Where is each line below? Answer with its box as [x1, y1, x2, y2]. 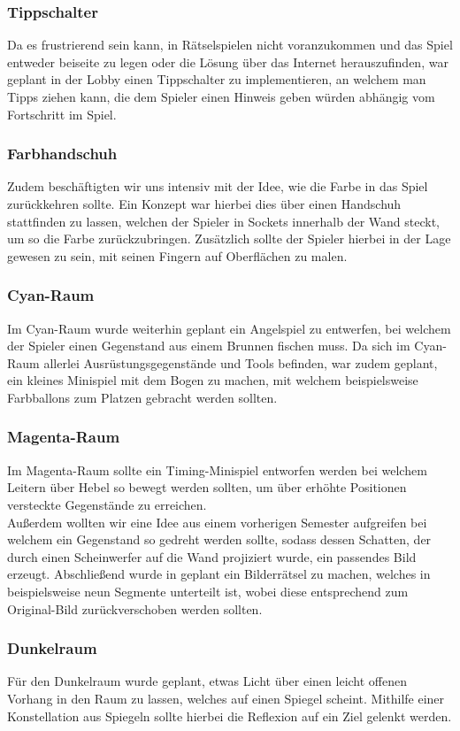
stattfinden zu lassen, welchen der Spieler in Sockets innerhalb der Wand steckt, [7, 212, 440, 230]
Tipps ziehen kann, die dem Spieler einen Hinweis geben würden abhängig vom [7, 88, 435, 105]
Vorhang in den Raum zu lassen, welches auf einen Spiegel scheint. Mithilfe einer [7, 689, 445, 707]
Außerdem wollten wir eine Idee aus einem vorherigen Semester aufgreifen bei [7, 512, 427, 531]
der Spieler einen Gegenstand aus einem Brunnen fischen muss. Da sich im [7, 336, 410, 355]
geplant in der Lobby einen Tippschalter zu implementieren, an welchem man [7, 70, 426, 88]
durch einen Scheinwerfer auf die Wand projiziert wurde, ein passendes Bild [7, 547, 417, 566]
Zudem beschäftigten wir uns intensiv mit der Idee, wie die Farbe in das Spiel [7, 177, 428, 196]
